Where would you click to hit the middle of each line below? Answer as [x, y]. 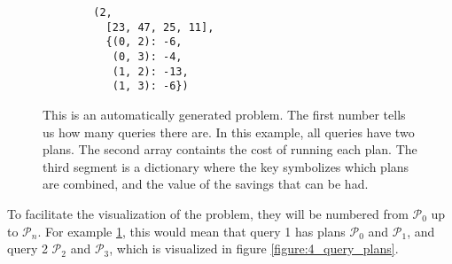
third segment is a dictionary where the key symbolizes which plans [226, 166]
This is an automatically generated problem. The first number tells [224, 114]
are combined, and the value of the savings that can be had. [206, 184]
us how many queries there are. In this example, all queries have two [229, 132]
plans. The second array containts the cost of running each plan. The [230, 149]
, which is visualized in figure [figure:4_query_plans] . [254, 248]
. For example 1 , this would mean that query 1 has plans [191, 231]
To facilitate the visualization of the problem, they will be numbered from [208, 213]
